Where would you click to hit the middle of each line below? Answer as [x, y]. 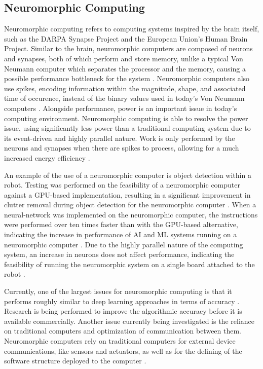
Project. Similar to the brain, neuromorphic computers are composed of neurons [128, 48]
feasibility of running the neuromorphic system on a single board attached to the [129, 264]
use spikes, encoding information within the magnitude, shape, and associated [125, 88]
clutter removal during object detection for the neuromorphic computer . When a [130, 205]
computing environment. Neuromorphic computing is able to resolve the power [126, 118]
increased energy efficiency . [47, 157]
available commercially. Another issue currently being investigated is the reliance [129, 321]
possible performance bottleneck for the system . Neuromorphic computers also [127, 78]
